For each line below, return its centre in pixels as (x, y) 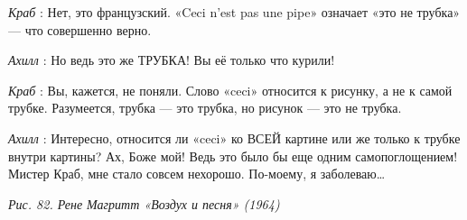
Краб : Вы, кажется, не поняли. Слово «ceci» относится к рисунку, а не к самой (230, 90)
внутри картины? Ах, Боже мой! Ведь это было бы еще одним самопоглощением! (233, 156)
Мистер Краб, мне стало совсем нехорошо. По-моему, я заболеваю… (197, 174)
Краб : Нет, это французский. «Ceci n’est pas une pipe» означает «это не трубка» (234, 12)
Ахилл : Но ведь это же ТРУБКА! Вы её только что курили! (172, 60)
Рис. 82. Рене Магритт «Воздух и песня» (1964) (144, 203)
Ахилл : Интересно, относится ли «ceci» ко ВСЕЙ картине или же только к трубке (234, 137)
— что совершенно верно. (80, 29)
